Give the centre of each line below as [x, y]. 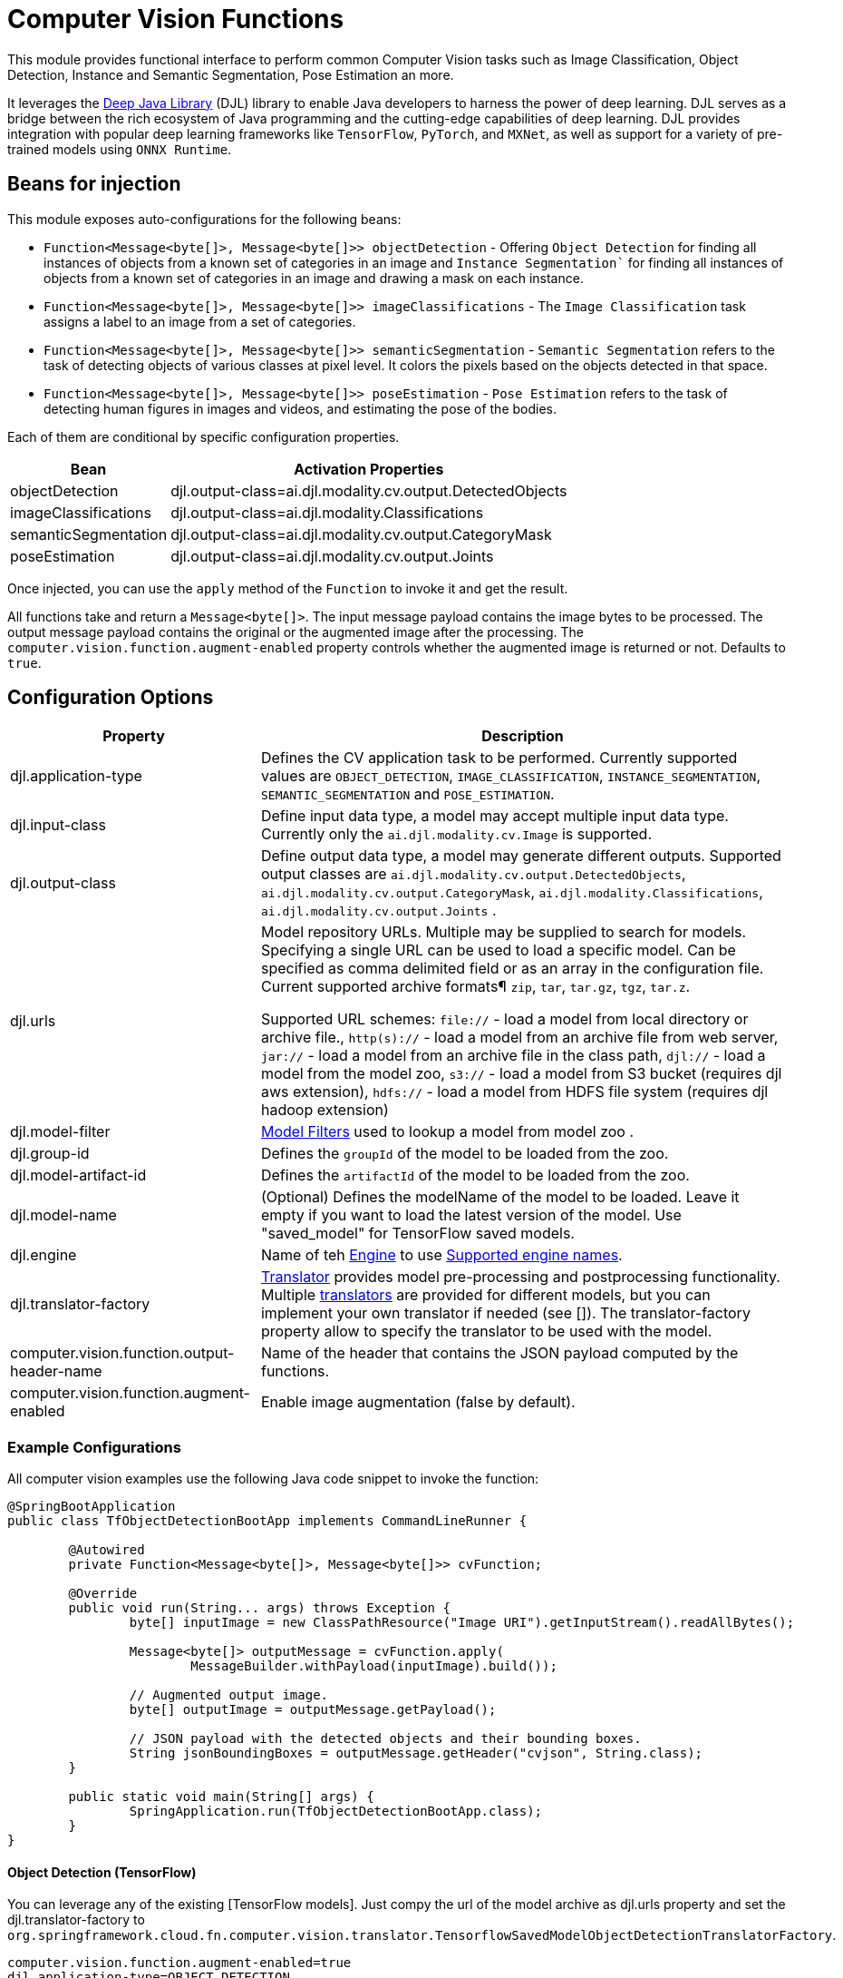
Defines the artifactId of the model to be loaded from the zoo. [475, 1175]
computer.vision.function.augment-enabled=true [179, 1963]
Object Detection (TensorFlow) [102, 1872]
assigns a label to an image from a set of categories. [200, 321]
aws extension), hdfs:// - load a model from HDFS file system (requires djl [514, 1092]
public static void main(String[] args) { [221, 1797]
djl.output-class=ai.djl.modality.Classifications [327, 512]
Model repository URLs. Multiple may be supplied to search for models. [504, 932]
